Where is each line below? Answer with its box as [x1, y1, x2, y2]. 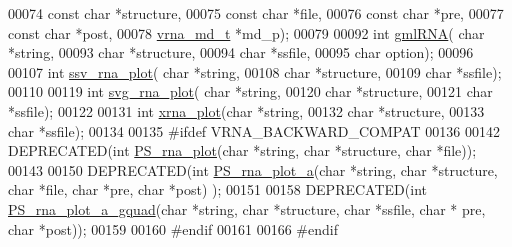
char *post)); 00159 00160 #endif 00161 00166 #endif [8, 218, 338, 239]
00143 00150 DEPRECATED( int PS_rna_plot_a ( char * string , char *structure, [8, 159, 498, 180]
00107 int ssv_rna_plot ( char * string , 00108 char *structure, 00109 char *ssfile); [8, 61, 502, 82]
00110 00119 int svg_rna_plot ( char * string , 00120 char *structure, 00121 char [8, 81, 493, 102]
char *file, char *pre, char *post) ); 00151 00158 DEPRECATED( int [8, 179, 427, 200]
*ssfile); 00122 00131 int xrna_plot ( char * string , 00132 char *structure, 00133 [8, 100, 485, 121]
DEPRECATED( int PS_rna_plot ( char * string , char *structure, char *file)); [8, 140, 477, 161]
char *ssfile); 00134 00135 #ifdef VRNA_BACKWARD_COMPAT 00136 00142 [8, 120, 500, 141]
